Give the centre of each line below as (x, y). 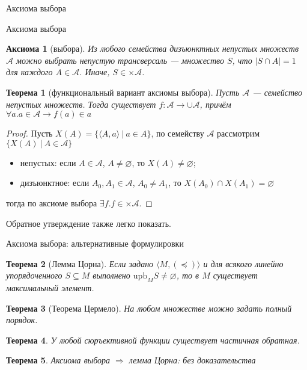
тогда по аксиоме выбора (52, 202)
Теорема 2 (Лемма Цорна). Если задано (80, 263)
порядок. (22, 320)
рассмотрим (239, 133)
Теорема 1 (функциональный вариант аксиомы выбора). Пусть (123, 92)
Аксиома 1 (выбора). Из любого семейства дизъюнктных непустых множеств (153, 48)
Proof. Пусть (29, 133)
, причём (215, 104)
